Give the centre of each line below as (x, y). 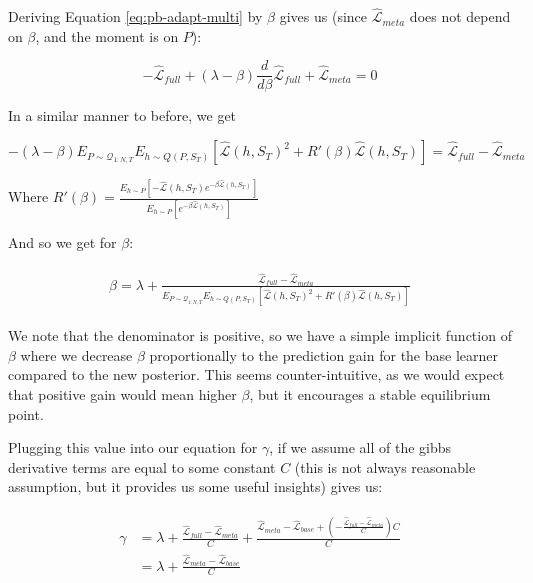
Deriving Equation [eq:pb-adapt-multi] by (135, 16)
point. (26, 413)
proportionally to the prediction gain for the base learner (324, 354)
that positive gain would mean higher (122, 393)
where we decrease (76, 354)
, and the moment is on (107, 35)
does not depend (460, 16)
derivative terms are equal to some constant (142, 466)
